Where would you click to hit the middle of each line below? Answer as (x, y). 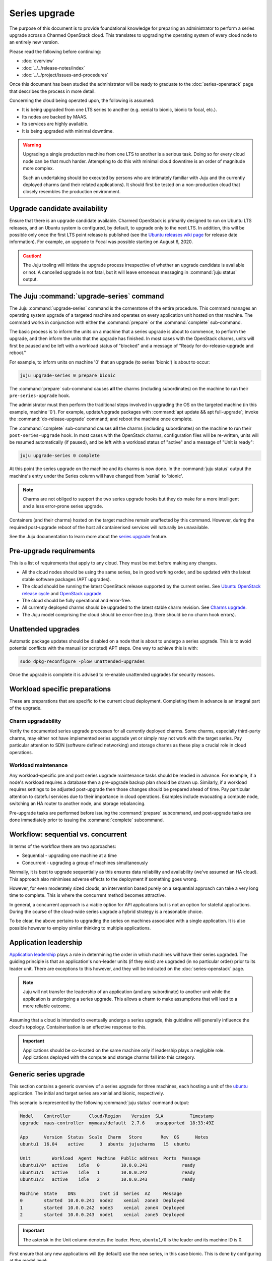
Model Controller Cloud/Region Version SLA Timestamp (117, 1116)
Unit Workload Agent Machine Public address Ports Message (110, 1158)
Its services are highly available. (55, 124)
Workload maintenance (39, 765)
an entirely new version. (34, 42)
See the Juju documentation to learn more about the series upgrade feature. (88, 537)
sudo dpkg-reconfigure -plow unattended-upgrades (82, 661)
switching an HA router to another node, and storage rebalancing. (77, 804)
